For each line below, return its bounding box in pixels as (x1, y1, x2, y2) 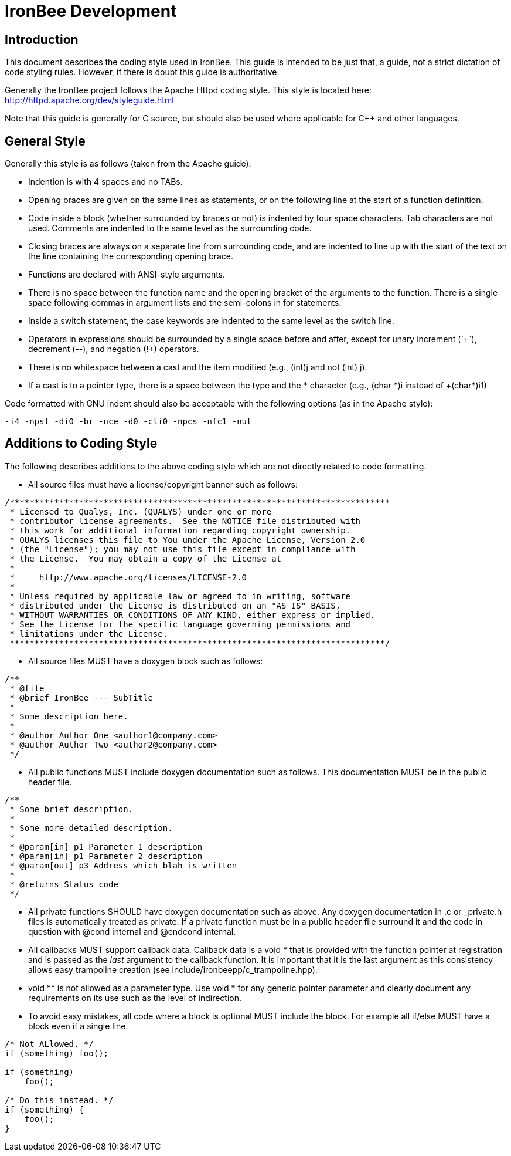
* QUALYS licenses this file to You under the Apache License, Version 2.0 (9, 535, 366, 545)
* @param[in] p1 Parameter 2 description (9, 851, 203, 861)
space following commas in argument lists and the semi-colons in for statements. (28, 298, 342, 308)
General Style (5, 133, 86, 148)
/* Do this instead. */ (5, 1095, 114, 1105)
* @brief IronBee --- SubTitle (9, 692, 153, 702)
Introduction (5, 32, 79, 47)
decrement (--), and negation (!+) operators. (28, 344, 199, 354)
